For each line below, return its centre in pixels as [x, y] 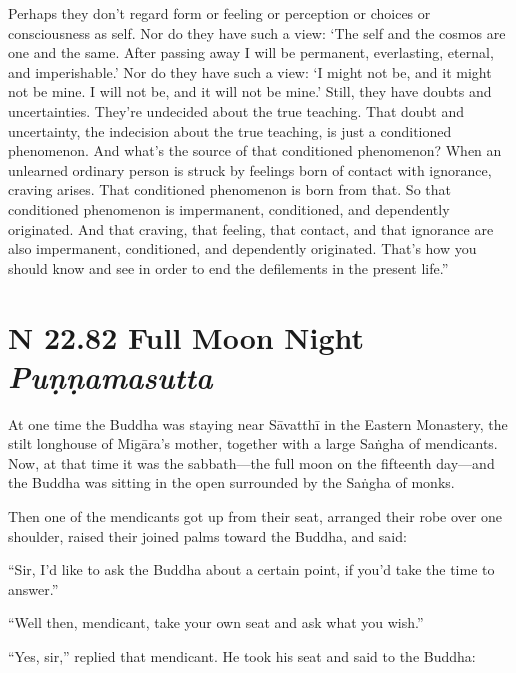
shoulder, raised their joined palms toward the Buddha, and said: [207, 535]
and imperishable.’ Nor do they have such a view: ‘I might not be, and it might [250, 71]
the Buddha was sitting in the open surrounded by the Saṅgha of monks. [231, 482]
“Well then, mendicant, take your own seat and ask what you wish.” [216, 622]
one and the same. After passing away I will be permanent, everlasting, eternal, [251, 52]
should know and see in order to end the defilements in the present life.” [228, 267]
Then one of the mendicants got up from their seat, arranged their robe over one [255, 516]
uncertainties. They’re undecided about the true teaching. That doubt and [236, 110]
